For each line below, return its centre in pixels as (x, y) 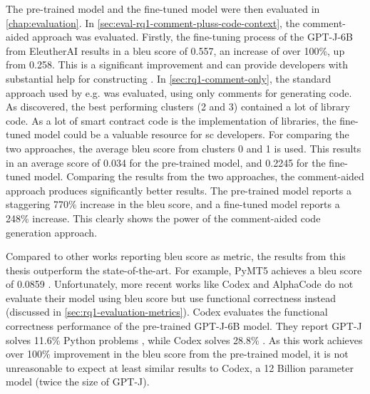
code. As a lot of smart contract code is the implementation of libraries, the (171, 120)
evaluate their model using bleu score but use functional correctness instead (171, 297)
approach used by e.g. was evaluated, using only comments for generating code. (179, 92)
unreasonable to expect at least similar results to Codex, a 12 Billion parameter (180, 367)
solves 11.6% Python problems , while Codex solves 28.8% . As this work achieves (184, 339)
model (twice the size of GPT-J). (78, 382)
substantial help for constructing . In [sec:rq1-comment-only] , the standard (169, 78)
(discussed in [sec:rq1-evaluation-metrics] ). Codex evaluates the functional (167, 312)
